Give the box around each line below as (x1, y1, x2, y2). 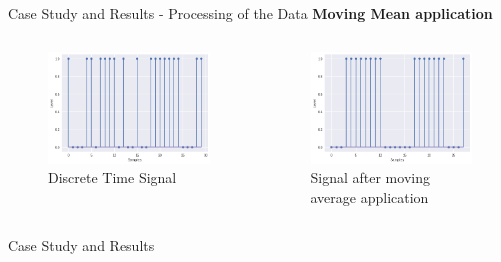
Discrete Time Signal (48, 167, 177, 188)
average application (310, 187, 429, 207)
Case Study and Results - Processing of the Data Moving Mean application (8, 3, 493, 23)
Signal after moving (310, 167, 430, 188)
